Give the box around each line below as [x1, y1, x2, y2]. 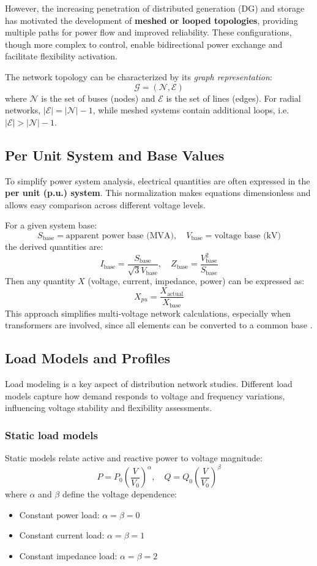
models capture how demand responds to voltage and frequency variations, [5, 389, 285, 402]
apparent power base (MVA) [65, 231, 174, 240]
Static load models [5, 427, 98, 442]
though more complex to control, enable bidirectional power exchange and [5, 37, 283, 50]
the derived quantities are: [5, 240, 103, 252]
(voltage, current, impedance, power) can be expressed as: [88, 274, 305, 287]
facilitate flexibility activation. [5, 50, 117, 62]
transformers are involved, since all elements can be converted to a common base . [5, 319, 313, 331]
